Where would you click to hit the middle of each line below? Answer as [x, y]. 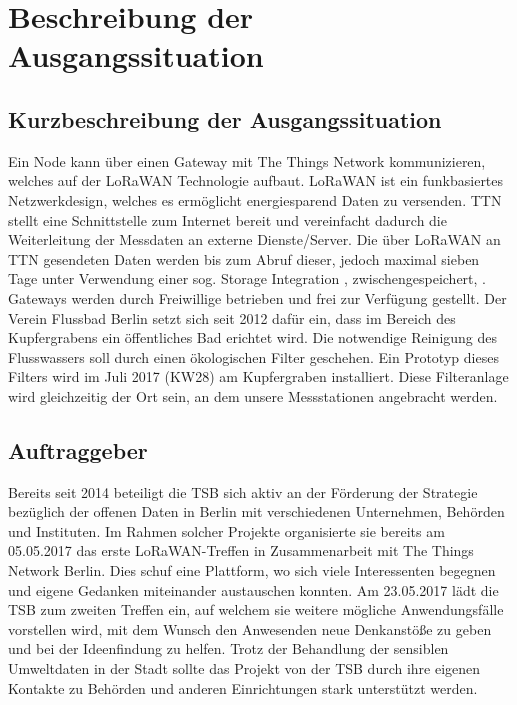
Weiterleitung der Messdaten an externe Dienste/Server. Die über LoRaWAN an [254, 239]
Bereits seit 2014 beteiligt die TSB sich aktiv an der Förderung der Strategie [243, 491]
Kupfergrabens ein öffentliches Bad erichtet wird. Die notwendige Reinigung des [253, 337]
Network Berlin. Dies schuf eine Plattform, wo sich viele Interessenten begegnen [252, 570]
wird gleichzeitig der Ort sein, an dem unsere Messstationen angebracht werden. [253, 395]
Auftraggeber [78, 449]
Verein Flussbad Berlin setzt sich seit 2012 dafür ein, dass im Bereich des [232, 317]
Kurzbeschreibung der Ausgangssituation [225, 118]
